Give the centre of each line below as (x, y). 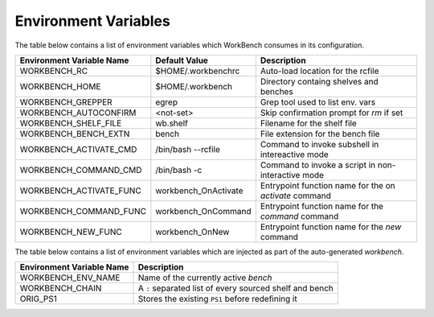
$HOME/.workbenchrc (198, 71)
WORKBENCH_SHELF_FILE (71, 123)
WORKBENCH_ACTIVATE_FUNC (81, 191)
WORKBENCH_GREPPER (66, 102)
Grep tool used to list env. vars (318, 102)
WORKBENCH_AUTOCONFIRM (78, 113)
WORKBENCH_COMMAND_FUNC (83, 211)
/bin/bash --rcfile (188, 149)
